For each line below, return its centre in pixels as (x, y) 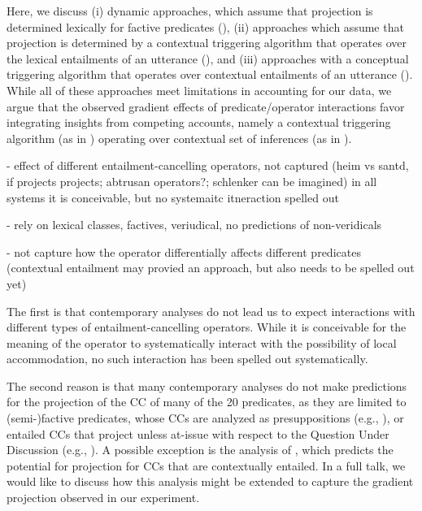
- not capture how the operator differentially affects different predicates (184, 251)
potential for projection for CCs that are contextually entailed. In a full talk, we (206, 465)
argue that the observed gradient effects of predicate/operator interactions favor (206, 106)
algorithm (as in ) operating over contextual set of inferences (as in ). (179, 138)
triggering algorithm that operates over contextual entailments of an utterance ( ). (210, 74)
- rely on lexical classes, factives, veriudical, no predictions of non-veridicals (194, 225)
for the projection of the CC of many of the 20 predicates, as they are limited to (207, 402)
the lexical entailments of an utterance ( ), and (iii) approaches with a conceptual (208, 58)
